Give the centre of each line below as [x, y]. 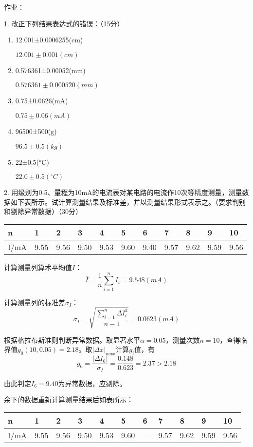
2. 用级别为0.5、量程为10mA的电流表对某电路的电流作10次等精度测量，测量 [123, 192]
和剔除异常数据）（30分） [43, 211]
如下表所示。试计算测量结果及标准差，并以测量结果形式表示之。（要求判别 [128, 202]
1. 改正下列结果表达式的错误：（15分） [64, 23]
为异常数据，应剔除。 [92, 383]
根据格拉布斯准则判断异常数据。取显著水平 [72, 340]
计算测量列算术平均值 [38, 267]
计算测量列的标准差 [35, 302]
